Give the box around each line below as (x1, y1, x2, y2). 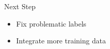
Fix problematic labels (16, 18, 86, 29)
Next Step (4, 1, 36, 11)
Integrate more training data (16, 35, 106, 46)
